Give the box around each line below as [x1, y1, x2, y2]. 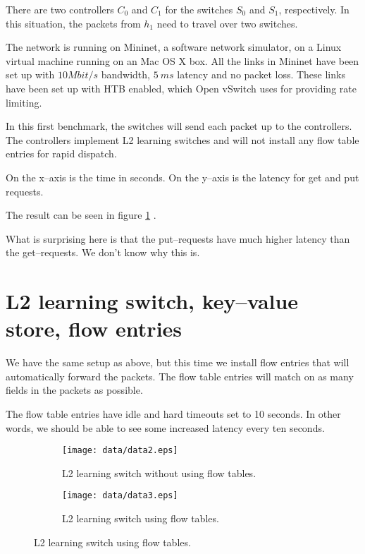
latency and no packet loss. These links [177, 67, 345, 82]
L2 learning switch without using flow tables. [62, 465, 256, 480]
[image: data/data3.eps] [62, 490, 178, 501]
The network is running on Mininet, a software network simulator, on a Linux [6, 40, 342, 54]
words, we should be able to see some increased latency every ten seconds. [6, 420, 325, 435]
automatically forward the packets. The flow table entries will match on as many [6, 368, 354, 383]
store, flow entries [6, 314, 182, 343]
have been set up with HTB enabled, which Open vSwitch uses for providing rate [6, 80, 357, 95]
